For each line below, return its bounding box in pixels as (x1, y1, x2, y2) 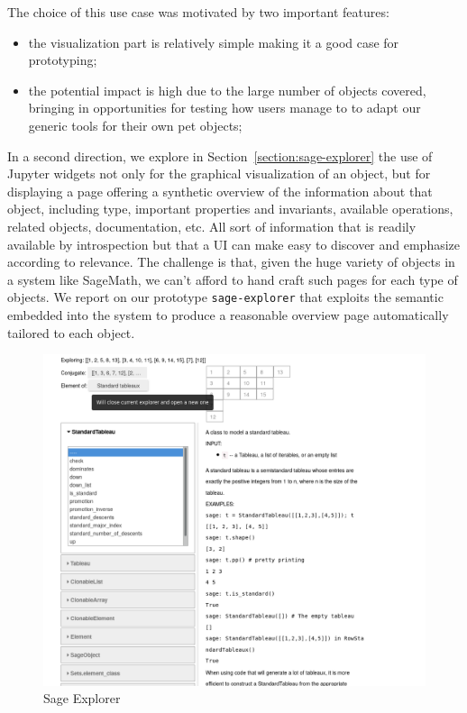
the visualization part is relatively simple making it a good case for (28, 32, 399, 51)
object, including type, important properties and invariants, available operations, (7, 199, 453, 218)
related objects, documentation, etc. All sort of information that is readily (7, 216, 417, 235)
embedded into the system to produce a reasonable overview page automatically (7, 305, 449, 324)
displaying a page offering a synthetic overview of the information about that (7, 181, 433, 200)
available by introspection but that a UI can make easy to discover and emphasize (7, 234, 461, 253)
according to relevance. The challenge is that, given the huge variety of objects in (7, 252, 455, 271)
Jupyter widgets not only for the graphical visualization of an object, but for (7, 164, 431, 183)
